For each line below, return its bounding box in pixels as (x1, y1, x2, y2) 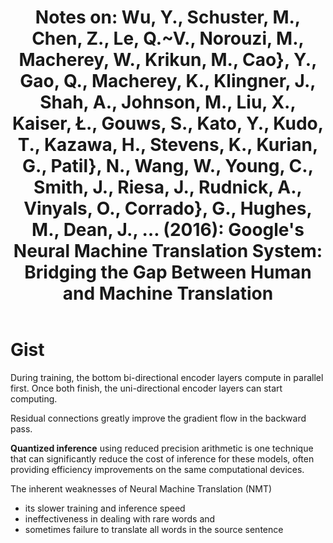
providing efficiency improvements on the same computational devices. (10, 463, 305, 475)
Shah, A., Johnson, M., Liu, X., (39, 91, 297, 114)
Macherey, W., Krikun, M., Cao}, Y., (18, 49, 318, 71)
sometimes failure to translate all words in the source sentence (24, 523, 284, 535)
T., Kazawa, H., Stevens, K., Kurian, (17, 134, 319, 156)
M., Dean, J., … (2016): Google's (31, 219, 305, 241)
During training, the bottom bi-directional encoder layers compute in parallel (10, 371, 324, 383)
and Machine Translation (62, 282, 274, 305)
